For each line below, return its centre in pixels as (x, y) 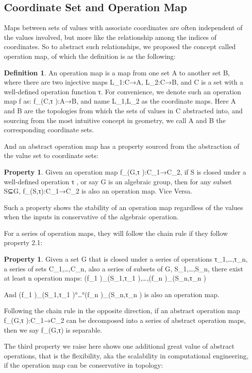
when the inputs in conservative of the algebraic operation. (92, 217)
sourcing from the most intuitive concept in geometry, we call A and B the (115, 120)
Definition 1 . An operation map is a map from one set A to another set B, (117, 72)
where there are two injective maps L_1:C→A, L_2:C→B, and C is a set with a (124, 82)
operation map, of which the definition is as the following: (90, 56)
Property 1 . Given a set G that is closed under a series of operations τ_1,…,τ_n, (126, 259)
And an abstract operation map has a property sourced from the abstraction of (122, 146)
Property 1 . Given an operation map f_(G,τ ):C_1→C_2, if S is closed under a (125, 171)
